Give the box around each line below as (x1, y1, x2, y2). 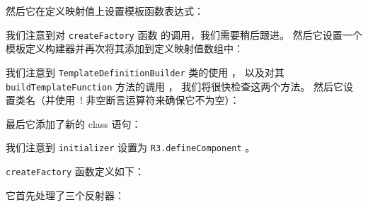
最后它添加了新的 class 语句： (6, 116, 142, 131)
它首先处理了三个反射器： (6, 187, 125, 202)
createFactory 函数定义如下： (6, 164, 144, 178)
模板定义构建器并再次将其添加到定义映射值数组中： (6, 41, 243, 56)
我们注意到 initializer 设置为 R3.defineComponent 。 (6, 140, 255, 155)
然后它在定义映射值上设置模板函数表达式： (6, 4, 204, 18)
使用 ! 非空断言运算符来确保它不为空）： (54, 93, 240, 107)
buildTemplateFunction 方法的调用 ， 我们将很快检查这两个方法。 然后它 (6, 78, 343, 93)
